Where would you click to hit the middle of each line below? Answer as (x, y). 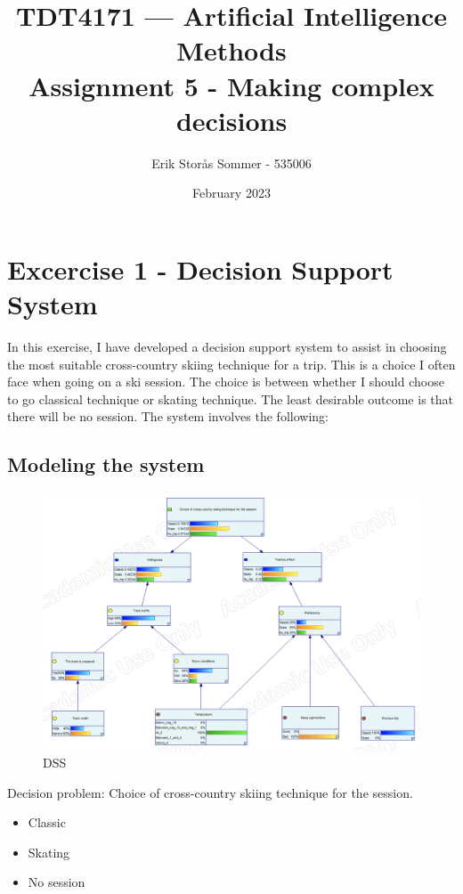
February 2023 (231, 193)
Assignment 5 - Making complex (231, 85)
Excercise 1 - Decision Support (200, 268)
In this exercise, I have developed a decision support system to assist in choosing (227, 346)
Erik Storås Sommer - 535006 (231, 163)
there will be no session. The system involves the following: (168, 416)
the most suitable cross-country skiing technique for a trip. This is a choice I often (231, 364)
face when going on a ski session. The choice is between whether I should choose (226, 382)
